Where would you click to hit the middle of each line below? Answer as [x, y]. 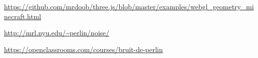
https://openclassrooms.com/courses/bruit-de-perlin [84, 49]
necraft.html [23, 16]
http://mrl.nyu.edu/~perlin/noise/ [57, 33]
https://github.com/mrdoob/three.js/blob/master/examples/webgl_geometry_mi [129, 6]
